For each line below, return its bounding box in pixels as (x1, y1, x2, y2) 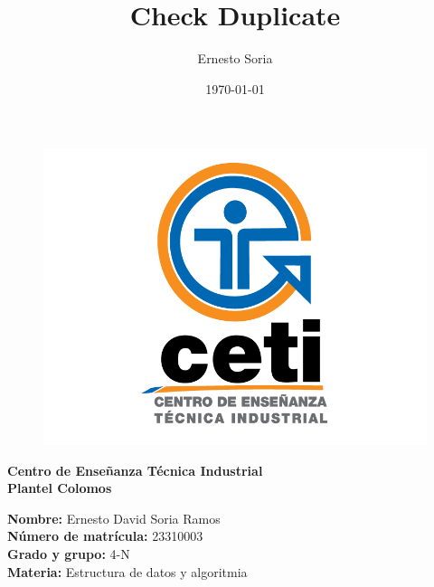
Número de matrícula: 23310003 (7, 526, 203, 545)
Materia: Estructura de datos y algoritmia (7, 562, 248, 581)
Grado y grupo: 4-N (7, 544, 130, 563)
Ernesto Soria (197, 49, 273, 68)
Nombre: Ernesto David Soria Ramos (7, 508, 221, 527)
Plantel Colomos (7, 478, 112, 497)
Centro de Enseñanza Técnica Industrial (7, 460, 263, 479)
